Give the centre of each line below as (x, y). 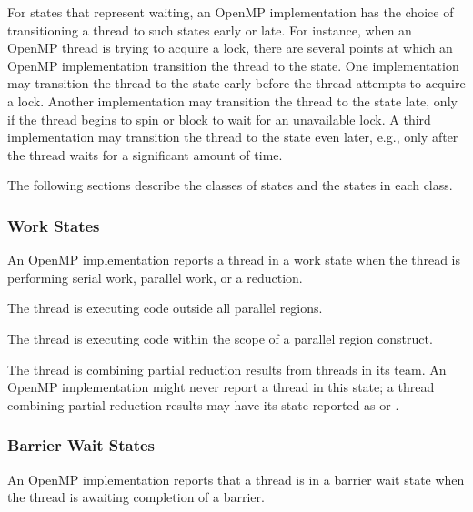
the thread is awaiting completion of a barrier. (136, 497)
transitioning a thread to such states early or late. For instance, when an (210, 30)
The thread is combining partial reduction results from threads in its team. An (227, 369)
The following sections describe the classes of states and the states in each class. (230, 185)
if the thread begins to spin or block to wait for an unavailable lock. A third (219, 119)
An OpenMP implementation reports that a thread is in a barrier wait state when (236, 479)
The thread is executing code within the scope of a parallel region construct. (220, 338)
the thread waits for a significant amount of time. (145, 154)
